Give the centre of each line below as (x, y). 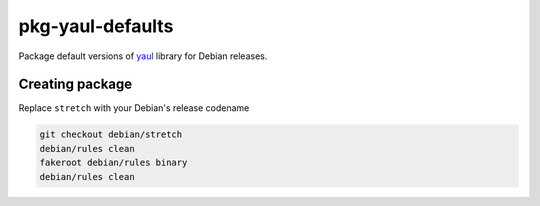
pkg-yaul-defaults (96, 26)
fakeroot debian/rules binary (113, 163)
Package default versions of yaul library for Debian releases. (143, 56)
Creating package (75, 84)
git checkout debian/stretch (111, 134)
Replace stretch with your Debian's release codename (134, 108)
